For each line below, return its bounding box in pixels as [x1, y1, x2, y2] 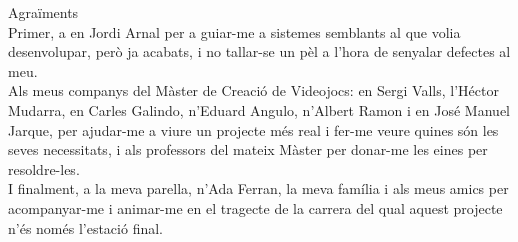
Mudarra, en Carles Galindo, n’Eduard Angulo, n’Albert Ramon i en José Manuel [8, 99, 510, 120]
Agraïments [8, 2, 79, 22]
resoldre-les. [8, 158, 80, 179]
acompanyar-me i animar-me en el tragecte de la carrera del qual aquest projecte [8, 197, 503, 218]
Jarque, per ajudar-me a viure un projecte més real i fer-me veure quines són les [8, 119, 499, 140]
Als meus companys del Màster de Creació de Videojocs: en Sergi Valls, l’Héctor [8, 80, 499, 101]
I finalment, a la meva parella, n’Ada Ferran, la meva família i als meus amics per [8, 178, 509, 199]
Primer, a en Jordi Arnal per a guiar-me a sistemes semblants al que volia [8, 21, 461, 42]
